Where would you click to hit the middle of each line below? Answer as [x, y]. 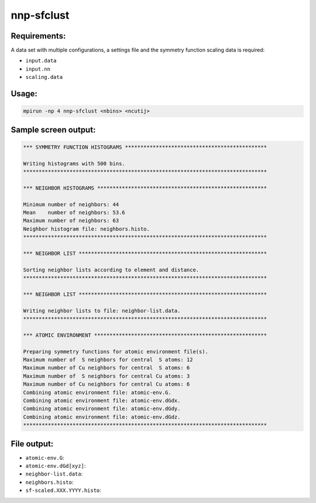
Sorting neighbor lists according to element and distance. [111, 270]
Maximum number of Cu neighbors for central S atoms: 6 [107, 368]
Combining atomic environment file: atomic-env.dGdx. [102, 400]
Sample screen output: [53, 129]
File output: [32, 444]
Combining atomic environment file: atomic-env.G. [97, 392]
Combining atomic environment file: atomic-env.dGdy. [102, 409]
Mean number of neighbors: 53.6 [74, 212]
